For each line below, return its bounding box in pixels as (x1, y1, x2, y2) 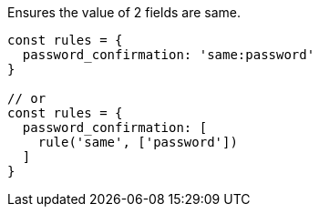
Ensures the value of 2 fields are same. (7, 5, 241, 20)
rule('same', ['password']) (37, 135, 238, 149)
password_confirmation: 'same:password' (22, 47, 315, 62)
